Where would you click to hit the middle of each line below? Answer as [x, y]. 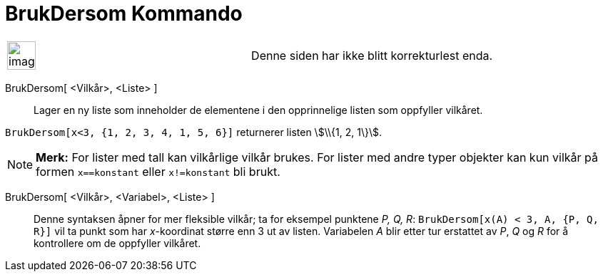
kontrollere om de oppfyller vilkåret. [117, 243]
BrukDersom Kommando [124, 14]
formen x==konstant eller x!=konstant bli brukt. [158, 171]
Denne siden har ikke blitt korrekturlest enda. [372, 55]
